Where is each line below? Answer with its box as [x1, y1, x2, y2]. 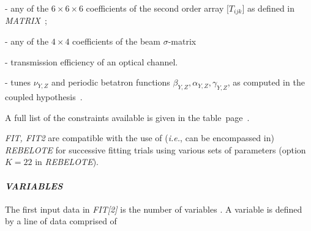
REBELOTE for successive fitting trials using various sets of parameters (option [5, 143, 306, 156]
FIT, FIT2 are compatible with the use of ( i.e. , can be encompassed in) [5, 131, 274, 144]
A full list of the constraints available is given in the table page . [5, 111, 250, 123]
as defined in [247, 2, 295, 14]
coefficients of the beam [72, 35, 160, 48]
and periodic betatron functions [51, 76, 170, 89]
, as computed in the [227, 76, 305, 89]
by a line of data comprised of [5, 215, 117, 227]
